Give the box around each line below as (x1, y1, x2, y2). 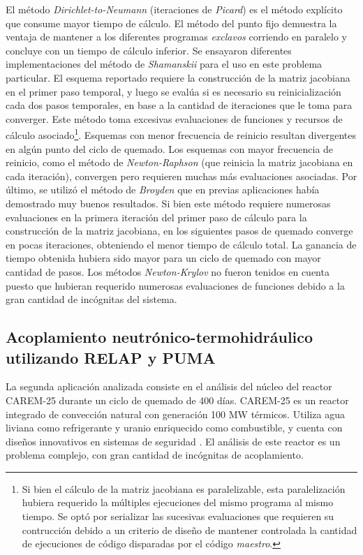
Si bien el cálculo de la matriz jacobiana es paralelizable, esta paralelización (22, 481, 346, 496)
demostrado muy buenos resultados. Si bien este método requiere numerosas (6, 195, 331, 210)
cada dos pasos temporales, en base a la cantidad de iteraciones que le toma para (6, 98, 353, 112)
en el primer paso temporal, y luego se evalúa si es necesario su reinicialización (6, 84, 341, 98)
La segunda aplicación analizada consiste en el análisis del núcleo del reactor (6, 379, 332, 394)
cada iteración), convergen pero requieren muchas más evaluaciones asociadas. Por (6, 168, 357, 183)
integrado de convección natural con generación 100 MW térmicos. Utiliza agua (6, 406, 345, 421)
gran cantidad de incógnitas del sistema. (6, 292, 177, 306)
